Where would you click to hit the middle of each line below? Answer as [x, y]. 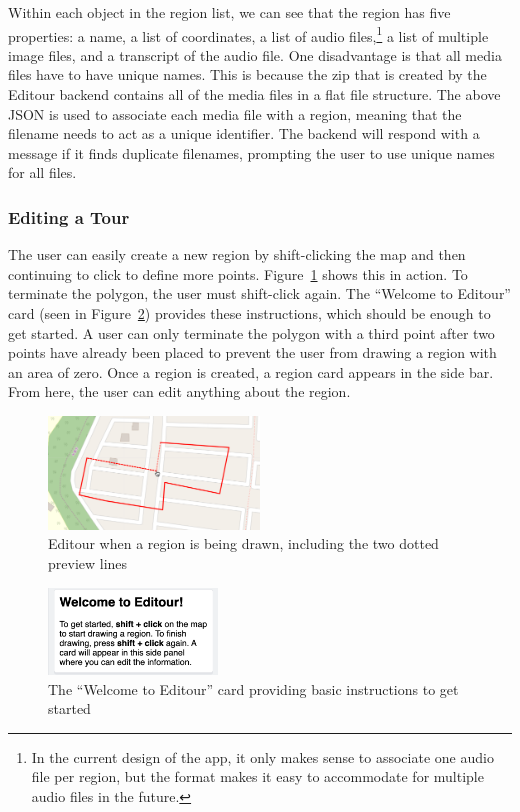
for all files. [42, 172]
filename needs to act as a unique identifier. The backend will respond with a [244, 133]
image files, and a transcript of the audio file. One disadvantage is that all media [255, 54]
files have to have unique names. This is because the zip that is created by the [247, 74]
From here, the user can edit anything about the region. [179, 391]
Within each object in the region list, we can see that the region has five [229, 12]
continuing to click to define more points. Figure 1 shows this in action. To [238, 273]
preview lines [88, 563]
